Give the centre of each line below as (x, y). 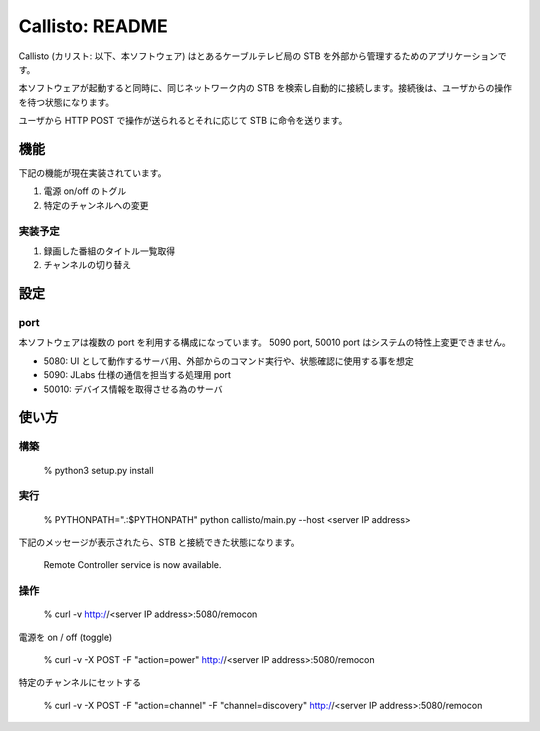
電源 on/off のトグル (85, 191)
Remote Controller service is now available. (132, 565)
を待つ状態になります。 (66, 102)
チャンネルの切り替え (87, 265)
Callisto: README (93, 26)
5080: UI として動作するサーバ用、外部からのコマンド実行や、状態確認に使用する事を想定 (228, 361)
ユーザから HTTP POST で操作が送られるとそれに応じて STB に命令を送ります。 (183, 121)
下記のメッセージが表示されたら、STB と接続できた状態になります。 (159, 542)
